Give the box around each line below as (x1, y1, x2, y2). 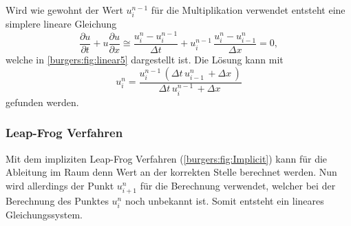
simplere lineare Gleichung (6, 17, 117, 31)
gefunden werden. (6, 94, 79, 109)
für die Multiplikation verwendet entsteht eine (151, 3, 345, 17)
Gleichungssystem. (6, 207, 83, 222)
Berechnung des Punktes (6, 193, 109, 207)
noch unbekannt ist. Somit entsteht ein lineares (125, 193, 324, 207)
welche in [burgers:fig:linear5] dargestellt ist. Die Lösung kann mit (6, 52, 284, 67)
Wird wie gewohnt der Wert (6, 3, 123, 17)
